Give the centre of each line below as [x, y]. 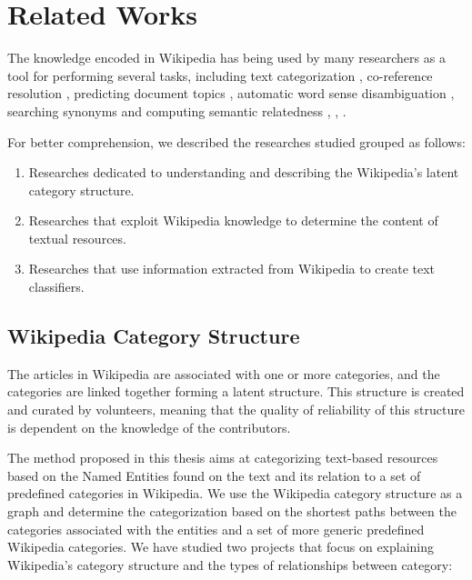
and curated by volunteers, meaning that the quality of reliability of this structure [236, 410]
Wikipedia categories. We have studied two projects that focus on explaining [221, 547]
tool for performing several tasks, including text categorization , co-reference [220, 75]
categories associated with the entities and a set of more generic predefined [216, 529]
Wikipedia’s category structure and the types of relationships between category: [230, 564]
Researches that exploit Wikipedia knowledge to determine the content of [233, 220]
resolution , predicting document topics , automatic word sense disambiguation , [231, 93]
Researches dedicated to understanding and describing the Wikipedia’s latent [244, 172]
